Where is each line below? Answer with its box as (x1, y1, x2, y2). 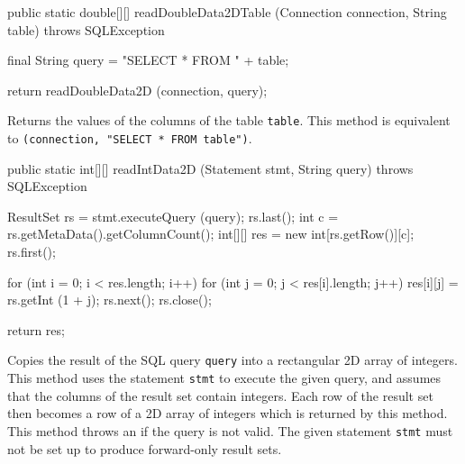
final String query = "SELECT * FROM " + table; (7, 50, 289, 69)
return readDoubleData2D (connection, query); (7, 80, 268, 99)
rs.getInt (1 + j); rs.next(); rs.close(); (7, 290, 212, 309)
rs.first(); (7, 242, 56, 261)
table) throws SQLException (7, 20, 165, 39)
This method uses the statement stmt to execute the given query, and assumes (7, 368, 442, 387)
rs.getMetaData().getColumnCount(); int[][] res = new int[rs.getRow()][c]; (7, 224, 415, 243)
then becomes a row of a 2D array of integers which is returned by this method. (7, 404, 448, 423)
